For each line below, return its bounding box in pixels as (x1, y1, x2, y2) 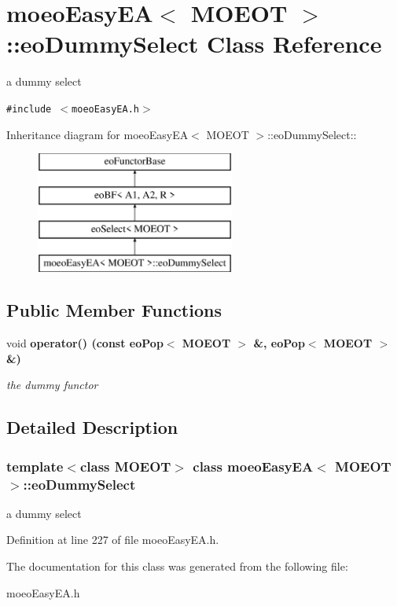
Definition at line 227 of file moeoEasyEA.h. (6, 531, 219, 548)
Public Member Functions (6, 298, 222, 322)
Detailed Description (6, 415, 178, 439)
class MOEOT (79, 456, 171, 476)
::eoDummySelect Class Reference (6, 28, 382, 60)
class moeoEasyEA (193, 456, 314, 476)
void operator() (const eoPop (6, 335, 164, 351)
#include (6, 103, 52, 115)
